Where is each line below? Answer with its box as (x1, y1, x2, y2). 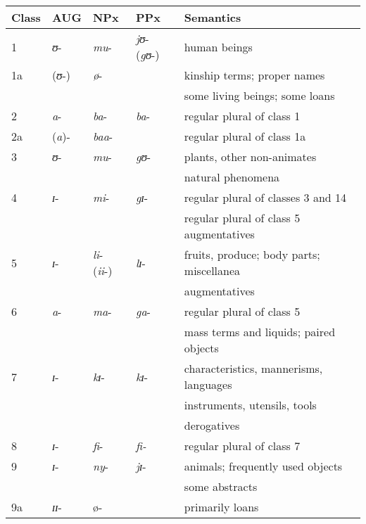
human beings (184, 38, 253, 55)
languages (184, 376, 232, 392)
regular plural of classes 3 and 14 (184, 189, 347, 205)
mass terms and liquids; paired (184, 324, 336, 340)
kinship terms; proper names (184, 67, 325, 83)
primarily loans (184, 499, 259, 515)
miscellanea (184, 262, 241, 279)
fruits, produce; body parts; (184, 246, 320, 262)
